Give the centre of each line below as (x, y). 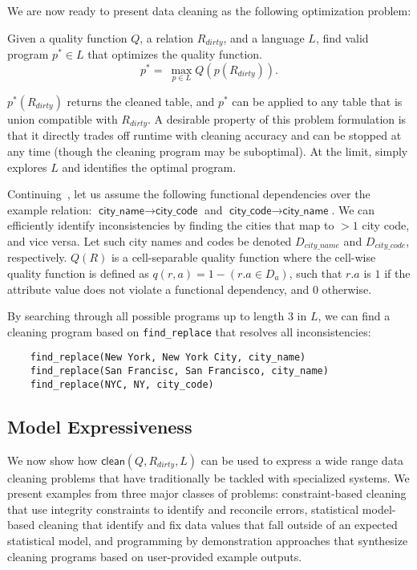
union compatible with (63, 118)
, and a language (264, 37)
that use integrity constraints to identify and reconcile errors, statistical (183, 509)
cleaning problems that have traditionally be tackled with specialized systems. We (208, 477)
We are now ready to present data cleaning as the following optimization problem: (209, 10)
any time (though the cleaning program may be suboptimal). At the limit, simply (208, 151)
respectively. (37, 257)
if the (397, 273)
